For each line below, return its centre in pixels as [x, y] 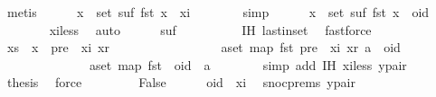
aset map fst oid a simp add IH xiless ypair [248, 64]
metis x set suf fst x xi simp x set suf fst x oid [218, 12]
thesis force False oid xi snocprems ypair [181, 82]
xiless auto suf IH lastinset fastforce [210, 29]
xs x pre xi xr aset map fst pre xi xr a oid [204, 47]
